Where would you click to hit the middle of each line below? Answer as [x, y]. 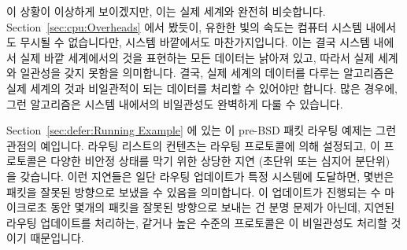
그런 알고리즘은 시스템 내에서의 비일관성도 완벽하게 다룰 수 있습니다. [175, 103]
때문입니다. [57, 238]
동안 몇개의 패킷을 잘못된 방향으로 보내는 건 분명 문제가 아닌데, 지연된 [223, 207]
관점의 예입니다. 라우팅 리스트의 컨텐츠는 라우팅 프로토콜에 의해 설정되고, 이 [193, 145]
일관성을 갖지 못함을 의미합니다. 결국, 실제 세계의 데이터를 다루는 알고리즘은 [207, 73]
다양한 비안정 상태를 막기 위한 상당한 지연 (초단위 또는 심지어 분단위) [220, 161]
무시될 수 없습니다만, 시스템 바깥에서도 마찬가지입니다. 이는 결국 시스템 [195, 42]
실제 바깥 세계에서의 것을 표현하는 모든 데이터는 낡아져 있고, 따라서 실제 [197, 57]
